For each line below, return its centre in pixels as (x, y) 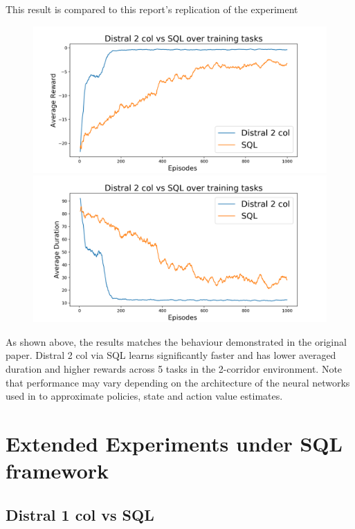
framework (57, 471)
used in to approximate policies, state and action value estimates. (144, 396)
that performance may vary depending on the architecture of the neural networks (178, 382)
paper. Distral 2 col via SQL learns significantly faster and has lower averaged (171, 355)
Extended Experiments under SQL (174, 443)
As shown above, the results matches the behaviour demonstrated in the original (176, 341)
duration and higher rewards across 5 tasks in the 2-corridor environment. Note (174, 368)
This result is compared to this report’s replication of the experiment (152, 9)
